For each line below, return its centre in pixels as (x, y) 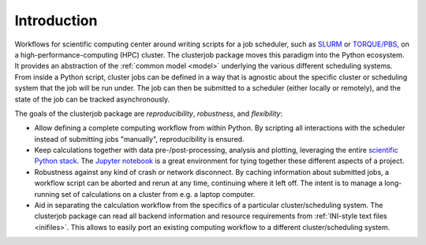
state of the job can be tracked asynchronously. (92, 99)
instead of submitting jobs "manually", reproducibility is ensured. (139, 139)
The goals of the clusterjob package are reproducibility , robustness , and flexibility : (149, 113)
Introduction (56, 20)
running (47, 194)
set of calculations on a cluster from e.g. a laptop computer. (158, 194)
